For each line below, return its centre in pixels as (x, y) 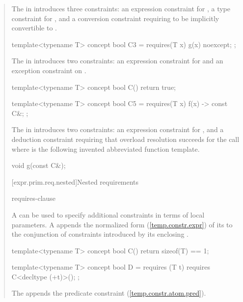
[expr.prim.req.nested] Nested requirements (75, 181)
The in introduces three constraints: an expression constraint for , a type (121, 8)
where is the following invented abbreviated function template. (106, 149)
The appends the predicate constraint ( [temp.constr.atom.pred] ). (109, 293)
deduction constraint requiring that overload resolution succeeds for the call (125, 139)
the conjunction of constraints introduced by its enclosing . (100, 234)
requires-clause (34, 198)
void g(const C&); (39, 165)
